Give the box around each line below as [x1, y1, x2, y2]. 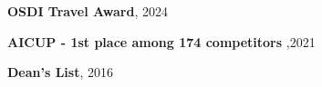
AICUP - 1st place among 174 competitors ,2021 [7, 32, 316, 51]
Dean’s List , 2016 [7, 63, 114, 82]
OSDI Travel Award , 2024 [7, 2, 168, 20]
